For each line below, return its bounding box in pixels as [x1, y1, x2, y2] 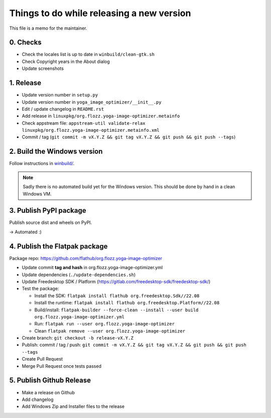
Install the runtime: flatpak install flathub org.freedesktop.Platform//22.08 [34, 300, 220, 306]
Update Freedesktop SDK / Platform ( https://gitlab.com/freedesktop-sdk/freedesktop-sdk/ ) [22, 278, 211, 284]
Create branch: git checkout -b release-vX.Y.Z [22, 335, 134, 341]
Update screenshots [22, 65, 64, 71]
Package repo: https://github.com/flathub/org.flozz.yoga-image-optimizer [9, 255, 163, 261]
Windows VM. [23, 191, 52, 197]
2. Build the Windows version [9, 147, 103, 156]
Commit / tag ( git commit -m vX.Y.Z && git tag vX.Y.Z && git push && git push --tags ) [22, 134, 236, 140]
